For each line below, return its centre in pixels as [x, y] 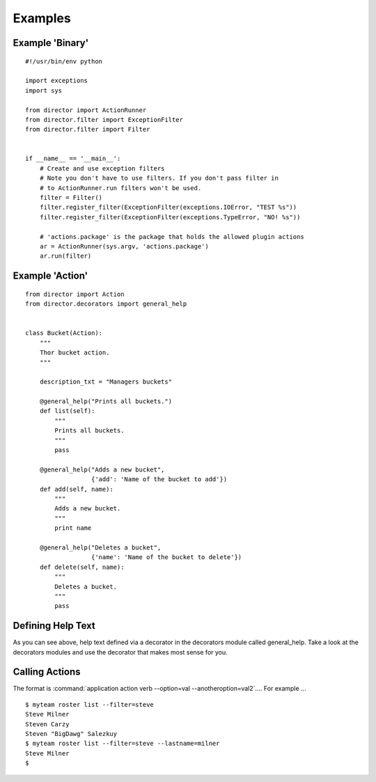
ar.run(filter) [65, 256]
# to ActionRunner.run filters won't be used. [120, 188]
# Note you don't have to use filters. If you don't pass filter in [159, 178]
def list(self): [67, 411]
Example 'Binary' [51, 43]
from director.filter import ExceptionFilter [104, 119]
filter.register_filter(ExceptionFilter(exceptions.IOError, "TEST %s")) [168, 208]
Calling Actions [47, 672]
